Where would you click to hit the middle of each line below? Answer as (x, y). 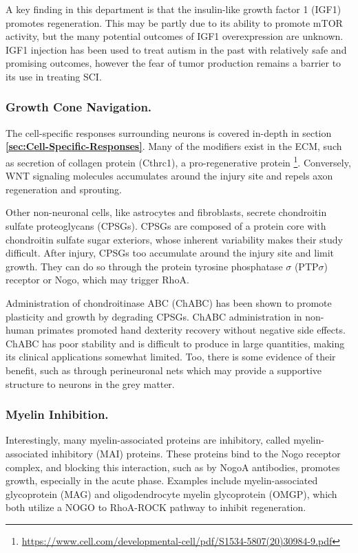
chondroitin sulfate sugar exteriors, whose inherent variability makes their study (174, 239)
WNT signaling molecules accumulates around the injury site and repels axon (169, 176)
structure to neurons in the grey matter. (90, 383)
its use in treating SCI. (54, 76)
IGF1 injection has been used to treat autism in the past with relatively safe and (176, 49)
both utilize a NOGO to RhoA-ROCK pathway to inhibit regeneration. (156, 507)
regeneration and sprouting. (64, 189)
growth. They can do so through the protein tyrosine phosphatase (144, 266)
